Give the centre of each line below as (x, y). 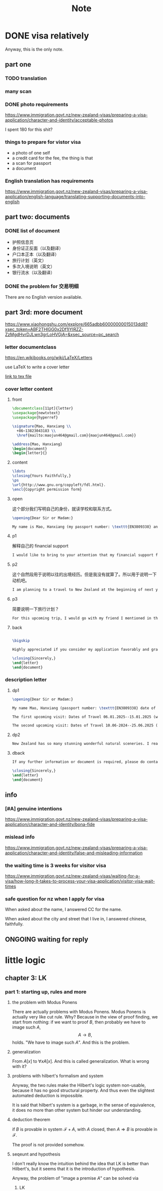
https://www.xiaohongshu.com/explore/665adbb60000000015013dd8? (76, 324)
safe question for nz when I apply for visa (55, 898)
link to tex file (18, 377)
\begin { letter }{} (30, 453)
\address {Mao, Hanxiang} (37, 444)
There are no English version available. (44, 297)
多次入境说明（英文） (33, 266)
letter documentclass (31, 347)
